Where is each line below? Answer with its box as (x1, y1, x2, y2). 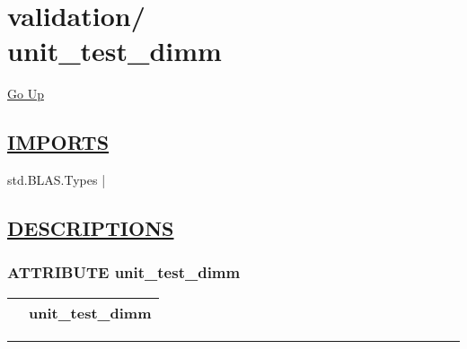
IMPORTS (7, 128, 110, 156)
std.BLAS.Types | (7, 170, 106, 189)
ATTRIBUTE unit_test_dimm (7, 261, 241, 284)
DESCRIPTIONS (7, 214, 174, 242)
